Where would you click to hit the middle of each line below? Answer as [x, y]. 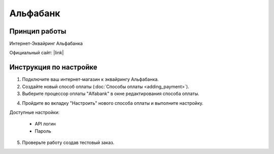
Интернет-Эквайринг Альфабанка [46, 44]
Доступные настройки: [35, 112]
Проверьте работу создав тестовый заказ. [68, 143]
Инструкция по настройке [53, 67]
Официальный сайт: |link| [37, 53]
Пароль [43, 131]
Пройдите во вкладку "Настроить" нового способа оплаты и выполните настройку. [113, 103]
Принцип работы [38, 31]
